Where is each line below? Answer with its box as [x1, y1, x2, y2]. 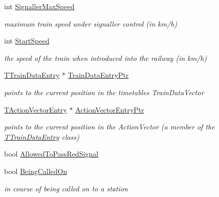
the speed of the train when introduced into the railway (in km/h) [4, 52, 207, 63]
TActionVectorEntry [4, 104, 67, 115]
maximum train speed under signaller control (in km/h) [4, 18, 177, 29]
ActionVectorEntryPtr [75, 104, 144, 115]
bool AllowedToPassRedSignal [4, 148, 99, 159]
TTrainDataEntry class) [4, 131, 80, 142]
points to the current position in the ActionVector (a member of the [4, 121, 215, 132]
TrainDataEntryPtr [67, 70, 129, 80]
